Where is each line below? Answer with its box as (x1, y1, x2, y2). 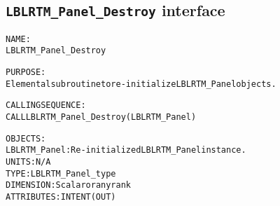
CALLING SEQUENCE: (6, 100, 86, 111)
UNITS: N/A (6, 157, 51, 167)
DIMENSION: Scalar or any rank (6, 180, 131, 191)
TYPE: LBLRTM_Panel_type (6, 168, 116, 179)
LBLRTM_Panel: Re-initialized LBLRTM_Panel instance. (6, 145, 246, 156)
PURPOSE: (6, 67, 46, 78)
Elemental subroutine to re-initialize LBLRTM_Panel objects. (6, 78, 276, 89)
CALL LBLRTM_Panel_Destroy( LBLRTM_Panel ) (6, 112, 197, 123)
